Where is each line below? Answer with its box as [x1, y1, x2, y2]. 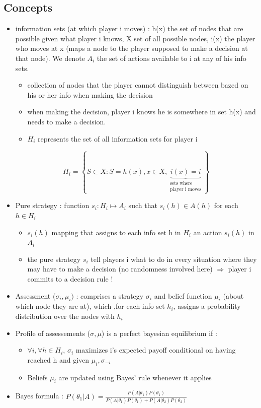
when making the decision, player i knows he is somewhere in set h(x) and [27, 106, 256, 117]
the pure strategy [27, 253, 81, 264]
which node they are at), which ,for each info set [15, 301, 165, 311]
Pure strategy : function [15, 200, 90, 211]
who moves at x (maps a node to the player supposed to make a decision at [15, 43, 248, 53]
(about [223, 290, 244, 301]
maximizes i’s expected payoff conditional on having [75, 345, 236, 355]
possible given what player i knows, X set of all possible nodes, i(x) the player [15, 33, 255, 43]
